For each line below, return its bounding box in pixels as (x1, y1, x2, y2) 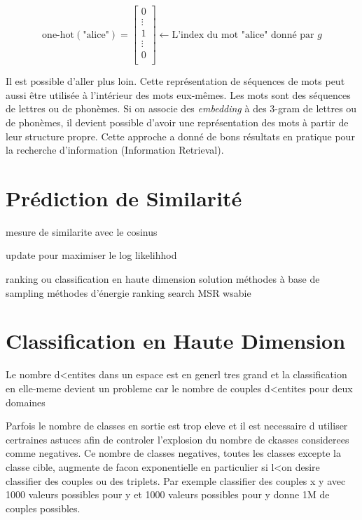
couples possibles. (6, 500, 81, 515)
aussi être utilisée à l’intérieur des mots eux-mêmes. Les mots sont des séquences (6, 87, 351, 102)
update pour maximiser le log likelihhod (6, 248, 177, 262)
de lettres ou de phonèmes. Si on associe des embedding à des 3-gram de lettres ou (6, 101, 357, 116)
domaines (6, 394, 46, 409)
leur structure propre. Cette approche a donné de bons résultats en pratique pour (6, 128, 355, 143)
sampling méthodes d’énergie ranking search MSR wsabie (6, 285, 251, 300)
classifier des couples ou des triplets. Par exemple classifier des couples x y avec (6, 473, 346, 488)
